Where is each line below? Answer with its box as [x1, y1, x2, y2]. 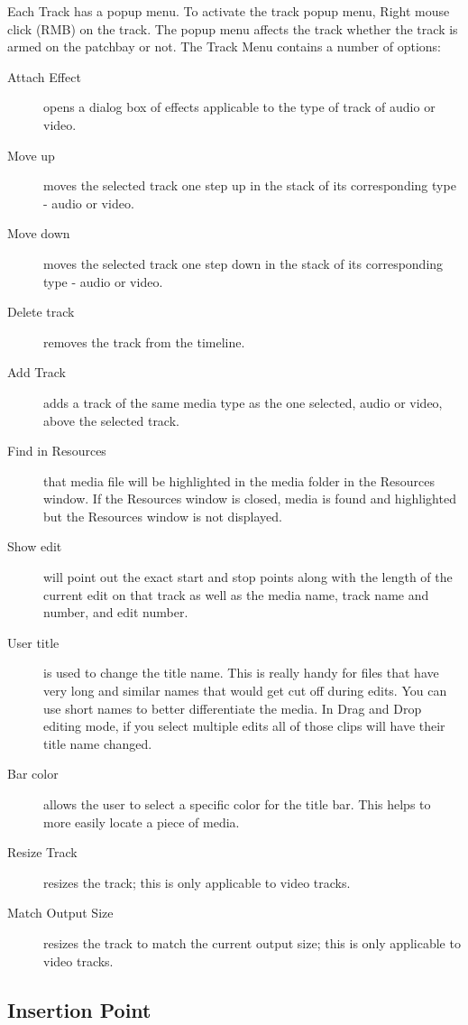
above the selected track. [43, 411, 179, 429]
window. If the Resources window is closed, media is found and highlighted [43, 489, 456, 508]
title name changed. [43, 734, 152, 753]
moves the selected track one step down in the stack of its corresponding [43, 254, 444, 272]
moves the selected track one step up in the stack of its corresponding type [43, 176, 456, 195]
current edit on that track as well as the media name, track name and [43, 585, 429, 604]
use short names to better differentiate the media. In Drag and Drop [43, 698, 422, 717]
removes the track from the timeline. [43, 332, 245, 351]
